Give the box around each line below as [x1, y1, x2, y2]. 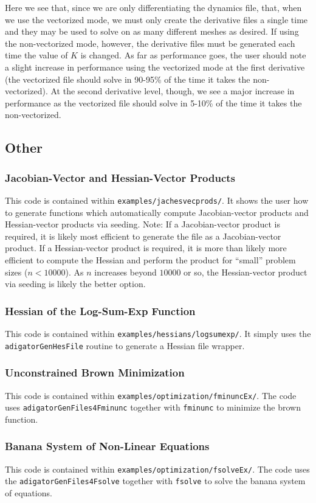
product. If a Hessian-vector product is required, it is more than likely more [5, 241, 287, 254]
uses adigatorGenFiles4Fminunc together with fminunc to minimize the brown [5, 401, 301, 414]
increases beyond [94, 265, 157, 278]
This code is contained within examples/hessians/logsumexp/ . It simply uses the [5, 327, 311, 339]
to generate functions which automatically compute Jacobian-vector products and [5, 206, 309, 218]
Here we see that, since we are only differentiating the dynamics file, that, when [5, 1, 302, 13]
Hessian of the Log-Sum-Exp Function [5, 303, 196, 318]
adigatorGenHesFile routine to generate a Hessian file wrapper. [5, 339, 245, 352]
